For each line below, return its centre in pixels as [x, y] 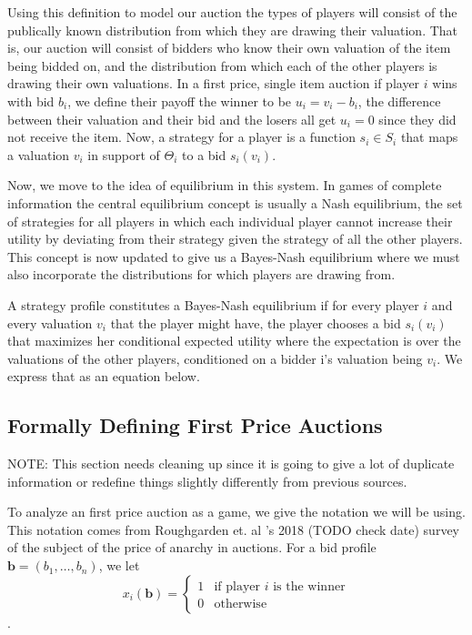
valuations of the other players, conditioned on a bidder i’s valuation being [215, 358]
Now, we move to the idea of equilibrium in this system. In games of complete [225, 185]
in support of [124, 154]
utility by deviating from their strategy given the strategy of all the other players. [235, 239]
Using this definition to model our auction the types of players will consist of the [232, 12]
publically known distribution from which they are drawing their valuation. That [233, 30]
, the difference [399, 101]
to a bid [204, 154]
